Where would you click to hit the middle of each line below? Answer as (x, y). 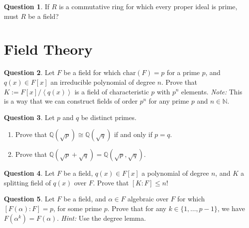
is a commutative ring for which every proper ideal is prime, (148, 6)
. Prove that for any (137, 208)
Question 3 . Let (29, 117)
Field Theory (48, 49)
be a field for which (92, 72)
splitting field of (27, 182)
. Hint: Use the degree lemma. (101, 218)
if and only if (133, 134)
